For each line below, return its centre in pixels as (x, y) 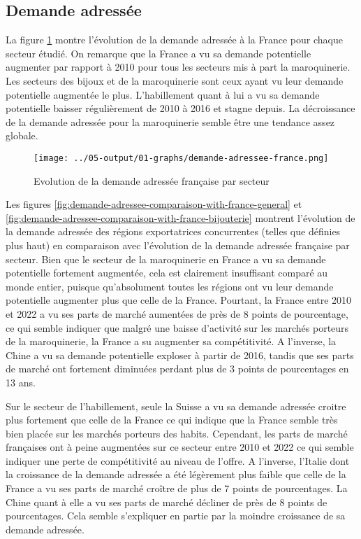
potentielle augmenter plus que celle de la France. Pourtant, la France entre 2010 (179, 300)
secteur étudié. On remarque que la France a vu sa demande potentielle (159, 53)
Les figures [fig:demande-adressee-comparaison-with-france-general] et (154, 204)
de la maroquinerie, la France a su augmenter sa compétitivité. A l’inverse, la (171, 341)
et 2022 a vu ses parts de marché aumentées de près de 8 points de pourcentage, (177, 313)
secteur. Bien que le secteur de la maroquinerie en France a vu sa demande (166, 259)
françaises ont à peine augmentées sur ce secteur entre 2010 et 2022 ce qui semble (180, 447)
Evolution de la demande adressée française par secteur (152, 180)
